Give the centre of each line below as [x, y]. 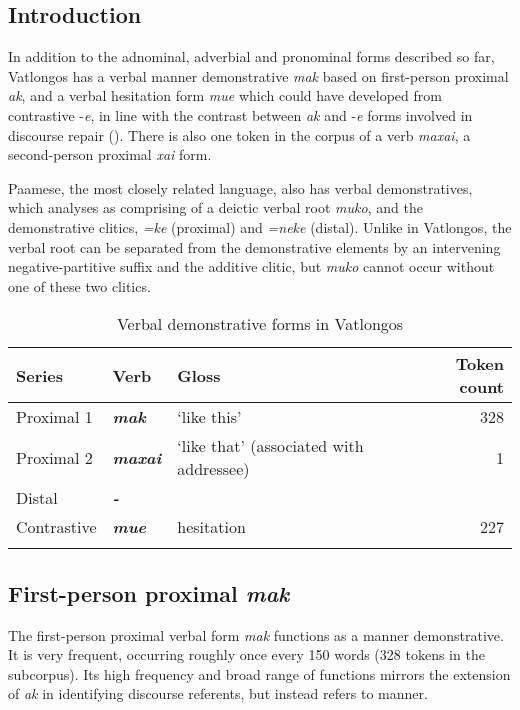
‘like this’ [209, 417]
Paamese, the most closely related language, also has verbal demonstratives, [240, 187]
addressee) [213, 469]
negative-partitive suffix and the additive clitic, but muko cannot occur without [251, 266]
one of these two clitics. [79, 285]
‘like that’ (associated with [270, 446]
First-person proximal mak [149, 592]
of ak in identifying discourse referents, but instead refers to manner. [218, 693]
